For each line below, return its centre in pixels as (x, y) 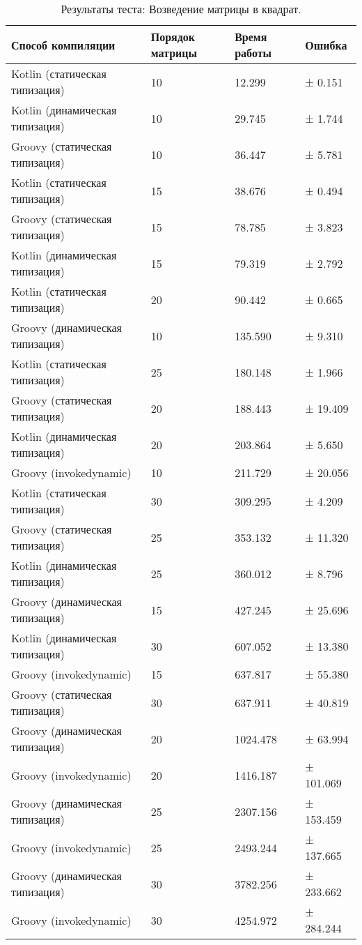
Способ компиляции (63, 45)
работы (253, 53)
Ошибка (326, 45)
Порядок (173, 37)
